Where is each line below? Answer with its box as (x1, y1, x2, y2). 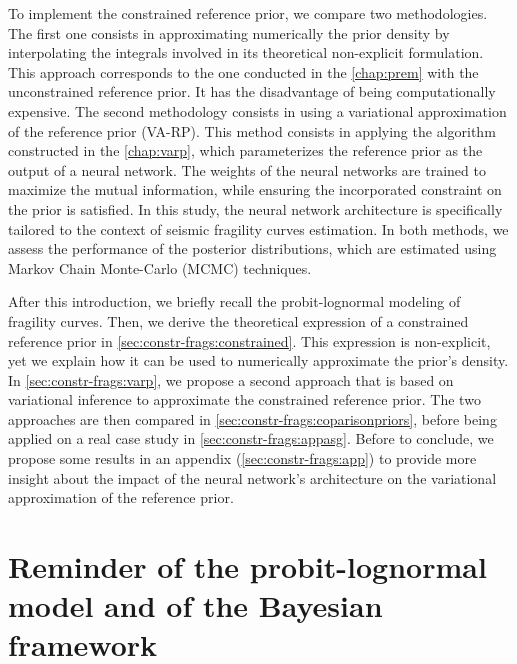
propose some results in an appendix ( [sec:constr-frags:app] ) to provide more (8, 448, 477, 469)
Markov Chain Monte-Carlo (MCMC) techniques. (8, 257, 312, 278)
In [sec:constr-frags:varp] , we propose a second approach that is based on (8, 369, 454, 390)
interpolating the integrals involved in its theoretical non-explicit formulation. (8, 42, 484, 63)
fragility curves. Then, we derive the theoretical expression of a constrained (8, 310, 469, 331)
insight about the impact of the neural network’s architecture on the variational (8, 467, 497, 488)
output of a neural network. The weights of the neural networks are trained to (8, 159, 486, 180)
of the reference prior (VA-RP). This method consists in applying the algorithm (8, 120, 496, 141)
